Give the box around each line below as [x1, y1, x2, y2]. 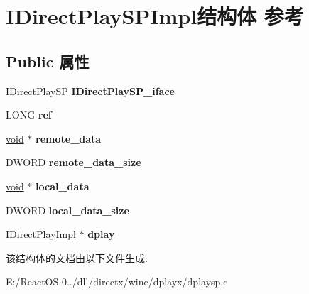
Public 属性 [6, 50, 90, 72]
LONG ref [6, 107, 52, 122]
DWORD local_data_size [6, 202, 129, 217]
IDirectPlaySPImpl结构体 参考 [6, 1, 304, 31]
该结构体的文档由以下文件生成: [6, 250, 148, 265]
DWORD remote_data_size [6, 155, 141, 170]
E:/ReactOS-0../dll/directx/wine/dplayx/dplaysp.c [6, 274, 228, 289]
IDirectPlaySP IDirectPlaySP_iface [6, 83, 175, 98]
